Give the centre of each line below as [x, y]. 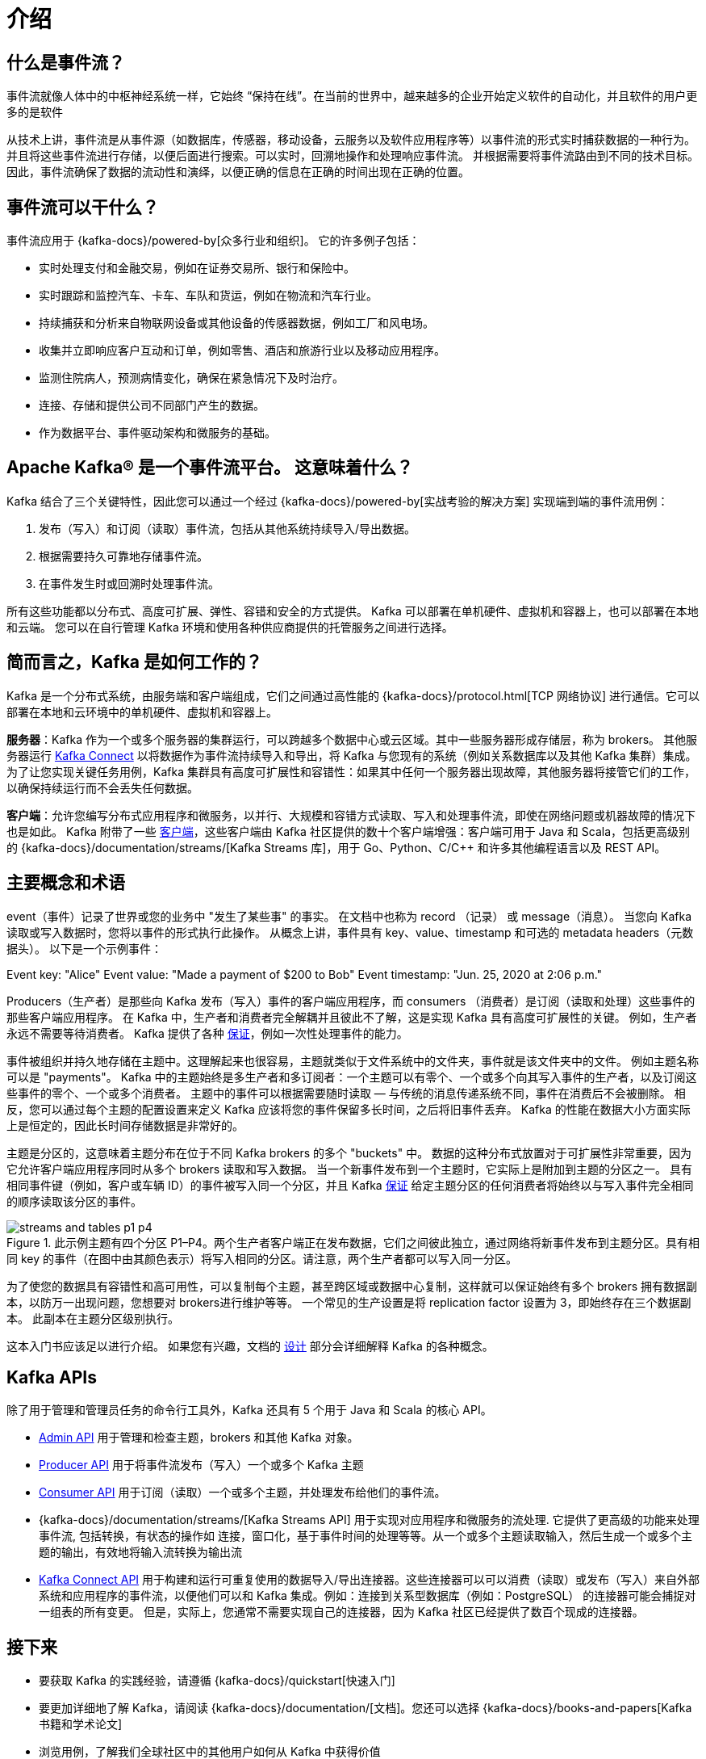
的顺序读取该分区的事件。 [74, 1201]
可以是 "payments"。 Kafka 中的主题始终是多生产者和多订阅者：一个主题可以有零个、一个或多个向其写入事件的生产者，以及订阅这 [352, 1077]
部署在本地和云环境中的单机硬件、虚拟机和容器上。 [142, 712]
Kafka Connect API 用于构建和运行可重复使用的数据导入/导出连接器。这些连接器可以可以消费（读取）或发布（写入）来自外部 [370, 1580]
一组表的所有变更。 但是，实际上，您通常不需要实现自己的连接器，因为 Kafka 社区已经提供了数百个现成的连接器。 [341, 1612]
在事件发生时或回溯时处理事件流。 [129, 583]
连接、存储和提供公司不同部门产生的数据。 [152, 405]
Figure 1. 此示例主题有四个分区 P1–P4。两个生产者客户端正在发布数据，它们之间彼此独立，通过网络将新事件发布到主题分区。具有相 [353, 1242]
